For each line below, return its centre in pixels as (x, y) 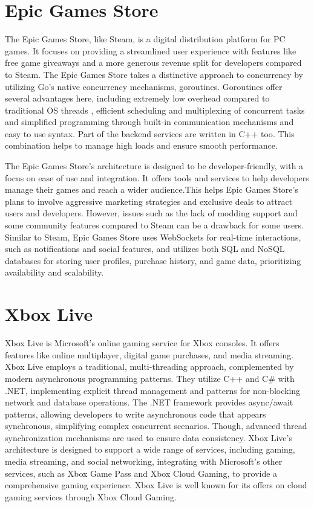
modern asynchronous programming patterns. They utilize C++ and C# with (150, 378)
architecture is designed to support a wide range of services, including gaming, (150, 449)
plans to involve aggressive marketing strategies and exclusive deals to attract (149, 201)
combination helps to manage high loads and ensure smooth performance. (141, 145)
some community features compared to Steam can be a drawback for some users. (155, 225)
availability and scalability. (54, 272)
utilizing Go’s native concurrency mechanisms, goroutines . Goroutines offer (144, 86)
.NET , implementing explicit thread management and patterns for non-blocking (153, 390)
